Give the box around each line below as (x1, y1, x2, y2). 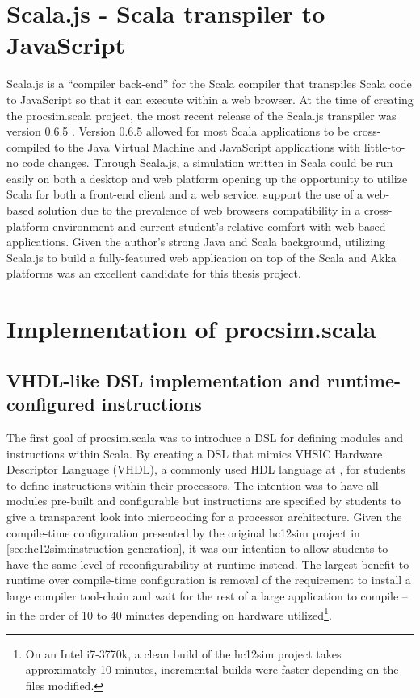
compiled (6, 138, 51, 155)
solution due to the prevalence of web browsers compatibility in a (37, 202, 361, 219)
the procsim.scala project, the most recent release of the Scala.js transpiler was (6, 107, 397, 123)
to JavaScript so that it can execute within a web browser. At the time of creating (6, 90, 414, 107)
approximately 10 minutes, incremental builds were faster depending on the (25, 661, 399, 678)
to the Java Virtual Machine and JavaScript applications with (54, 138, 361, 155)
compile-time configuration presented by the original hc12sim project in (6, 524, 360, 541)
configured (6, 391, 95, 416)
